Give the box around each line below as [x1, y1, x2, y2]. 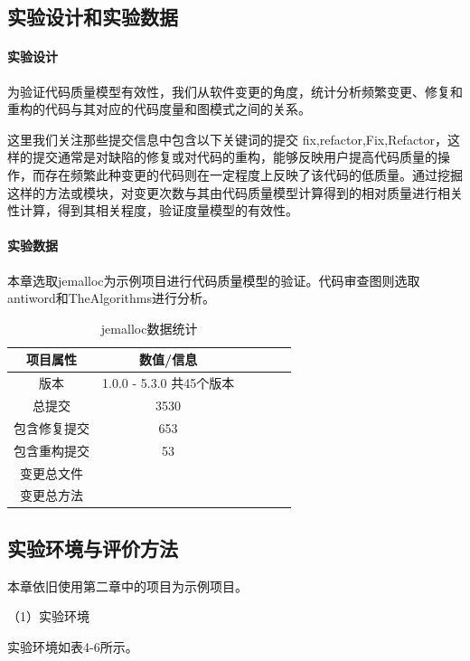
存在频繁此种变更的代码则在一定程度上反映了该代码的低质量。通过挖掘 [44, 165, 463, 184]
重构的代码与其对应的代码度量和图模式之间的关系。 [7, 99, 311, 118]
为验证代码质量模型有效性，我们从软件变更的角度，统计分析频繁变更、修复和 [7, 81, 463, 100]
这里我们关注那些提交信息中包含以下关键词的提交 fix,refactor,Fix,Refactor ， [7, 129, 448, 148]
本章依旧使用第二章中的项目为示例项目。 [7, 576, 248, 595]
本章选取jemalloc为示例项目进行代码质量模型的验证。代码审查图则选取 [7, 270, 420, 289]
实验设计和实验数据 [7, 3, 178, 31]
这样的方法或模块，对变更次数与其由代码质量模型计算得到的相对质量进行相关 [7, 183, 463, 202]
